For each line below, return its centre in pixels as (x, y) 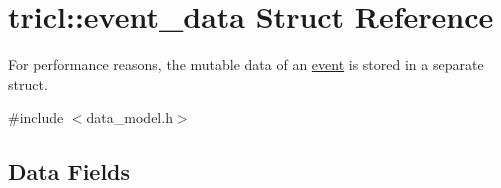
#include (36, 117)
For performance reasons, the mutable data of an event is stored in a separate (246, 64)
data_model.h (129, 117)
